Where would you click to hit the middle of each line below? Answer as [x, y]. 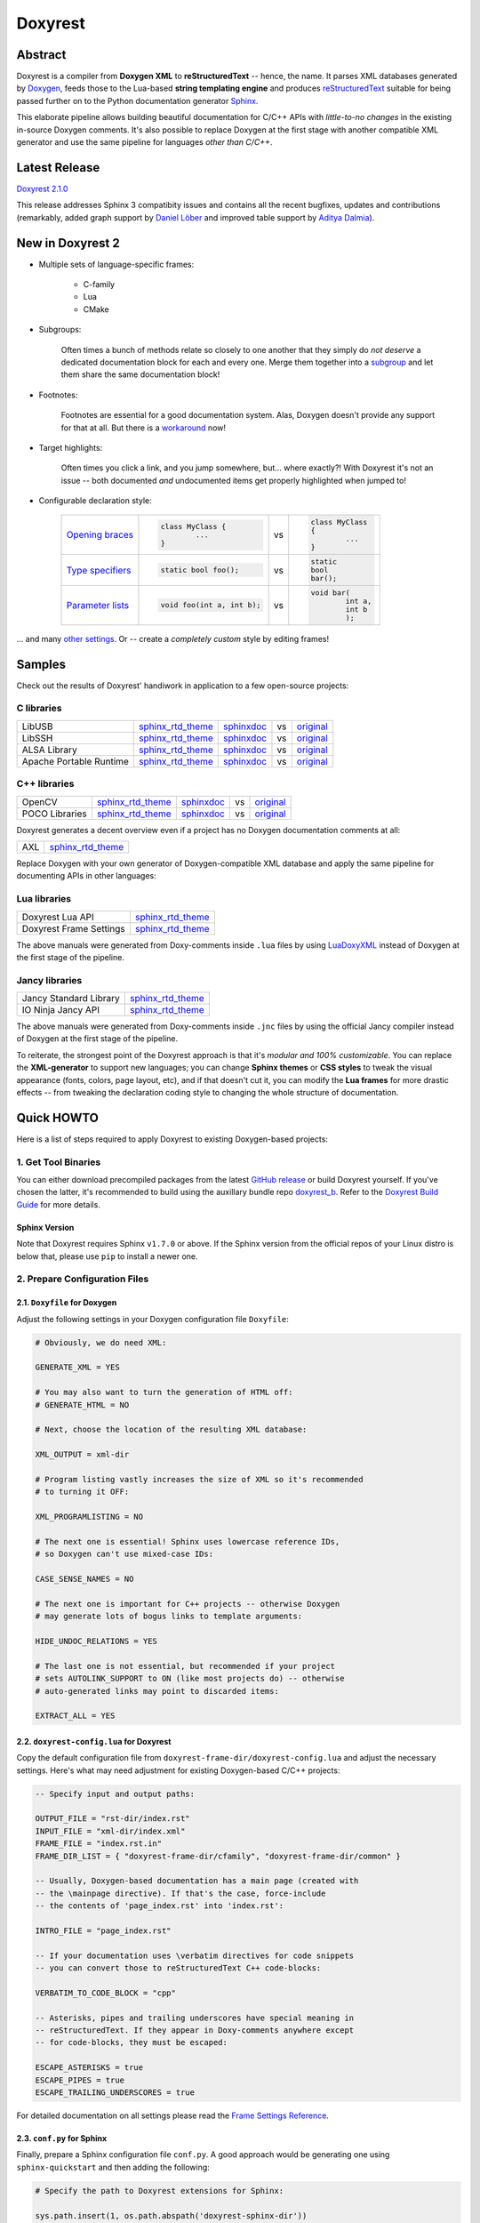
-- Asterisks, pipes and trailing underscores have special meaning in [195, 2018]
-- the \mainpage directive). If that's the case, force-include [180, 1893]
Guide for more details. [59, 1204]
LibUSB [37, 726]
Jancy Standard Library [71, 999]
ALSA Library [49, 750]
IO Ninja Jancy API [60, 1010]
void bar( [330, 593]
